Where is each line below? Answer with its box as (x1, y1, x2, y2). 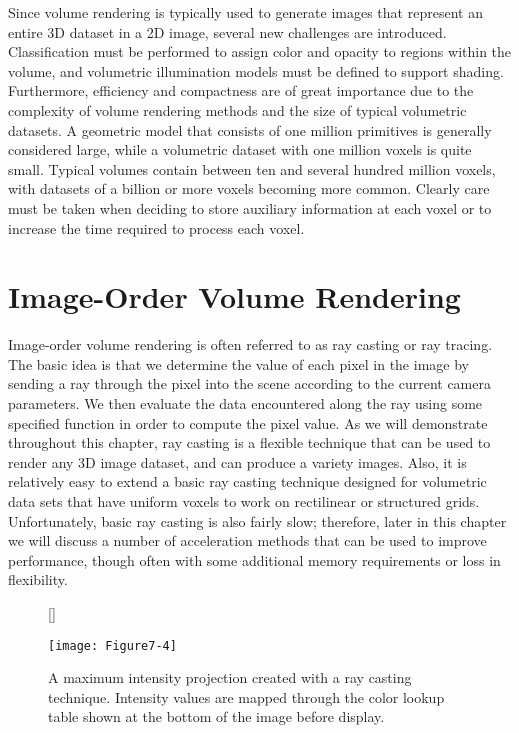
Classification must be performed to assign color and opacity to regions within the (8, 41, 512, 62)
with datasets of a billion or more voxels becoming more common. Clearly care (8, 178, 490, 199)
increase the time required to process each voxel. (8, 217, 305, 238)
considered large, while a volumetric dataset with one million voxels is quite (8, 139, 472, 160)
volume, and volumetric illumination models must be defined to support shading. (8, 60, 504, 81)
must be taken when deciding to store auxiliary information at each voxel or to (8, 197, 492, 218)
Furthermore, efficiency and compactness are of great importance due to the (8, 80, 474, 101)
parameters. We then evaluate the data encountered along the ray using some (8, 393, 483, 414)
